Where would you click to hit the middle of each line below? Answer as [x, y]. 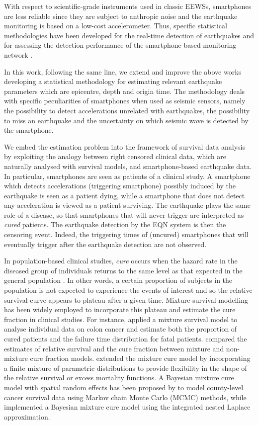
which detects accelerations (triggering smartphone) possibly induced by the [120, 186]
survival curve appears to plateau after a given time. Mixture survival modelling [126, 299]
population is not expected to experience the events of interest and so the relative [128, 290]
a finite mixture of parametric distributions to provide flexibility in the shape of [126, 368]
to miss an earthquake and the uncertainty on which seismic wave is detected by [126, 120]
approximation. [27, 416]
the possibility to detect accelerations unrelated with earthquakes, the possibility [127, 110]
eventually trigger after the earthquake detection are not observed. [105, 244]
